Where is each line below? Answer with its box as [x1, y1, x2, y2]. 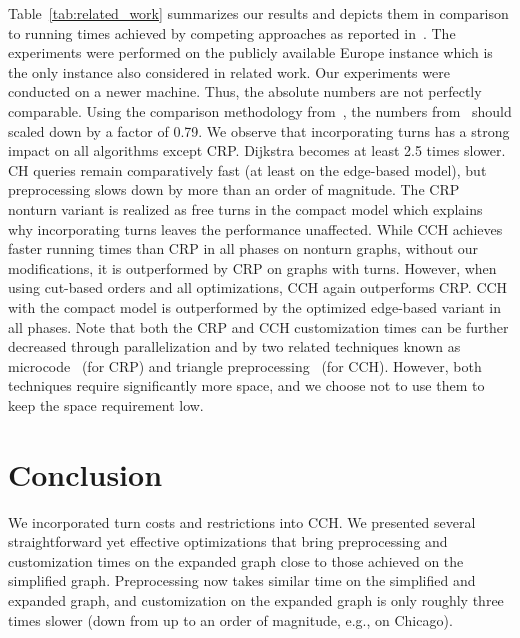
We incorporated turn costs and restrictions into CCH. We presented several [8, 511, 476, 532]
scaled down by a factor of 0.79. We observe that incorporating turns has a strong [8, 120, 510, 141]
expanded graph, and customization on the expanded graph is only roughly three [8, 589, 504, 610]
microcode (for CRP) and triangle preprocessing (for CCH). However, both [8, 355, 482, 376]
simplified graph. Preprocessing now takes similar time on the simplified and [8, 570, 476, 591]
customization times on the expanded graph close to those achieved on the [8, 550, 464, 571]
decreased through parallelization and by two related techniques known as [8, 336, 461, 357]
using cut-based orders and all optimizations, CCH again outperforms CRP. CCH [8, 277, 508, 298]
